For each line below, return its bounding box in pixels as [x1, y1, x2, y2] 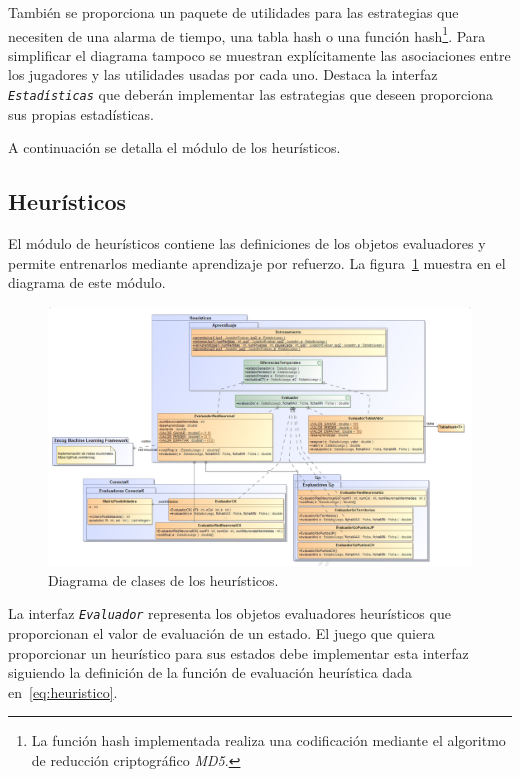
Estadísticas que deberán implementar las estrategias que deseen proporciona [8, 84, 494, 105]
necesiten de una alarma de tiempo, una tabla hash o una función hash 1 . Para [8, 22, 486, 46]
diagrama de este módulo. [8, 272, 166, 293]
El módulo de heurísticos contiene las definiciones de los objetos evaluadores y [8, 233, 486, 254]
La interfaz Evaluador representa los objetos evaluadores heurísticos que [8, 603, 451, 624]
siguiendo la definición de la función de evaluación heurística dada [8, 662, 412, 683]
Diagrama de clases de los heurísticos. [48, 569, 279, 590]
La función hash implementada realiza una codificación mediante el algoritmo [31, 730, 506, 751]
